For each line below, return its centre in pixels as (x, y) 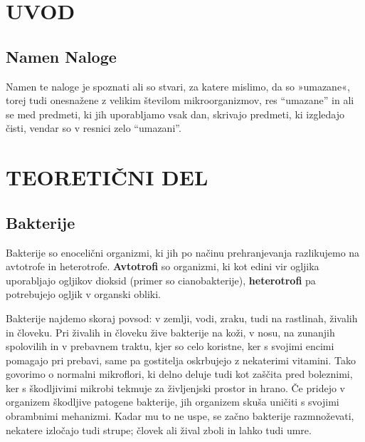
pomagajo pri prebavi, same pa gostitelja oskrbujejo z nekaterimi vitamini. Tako (181, 360)
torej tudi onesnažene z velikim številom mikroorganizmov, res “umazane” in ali (180, 100)
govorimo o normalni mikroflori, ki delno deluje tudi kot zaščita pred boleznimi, (179, 374)
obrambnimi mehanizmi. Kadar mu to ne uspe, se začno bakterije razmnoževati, (180, 416)
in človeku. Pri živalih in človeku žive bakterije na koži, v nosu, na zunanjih (170, 332)
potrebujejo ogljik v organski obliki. (83, 294)
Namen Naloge (61, 56)
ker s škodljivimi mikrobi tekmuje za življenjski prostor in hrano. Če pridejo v (175, 387)
